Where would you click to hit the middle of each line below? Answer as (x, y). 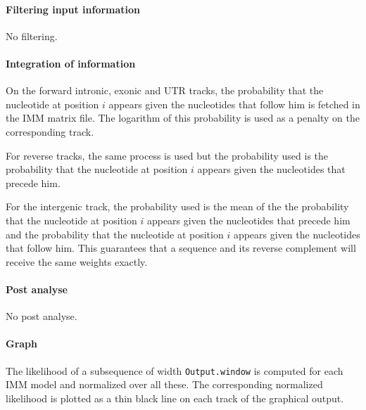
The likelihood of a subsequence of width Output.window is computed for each (175, 370)
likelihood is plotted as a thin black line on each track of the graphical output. (175, 398)
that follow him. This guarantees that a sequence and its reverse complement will (181, 248)
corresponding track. (50, 131)
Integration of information (71, 63)
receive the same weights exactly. (77, 261)
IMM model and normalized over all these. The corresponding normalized (164, 384)
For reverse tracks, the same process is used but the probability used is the (167, 155)
